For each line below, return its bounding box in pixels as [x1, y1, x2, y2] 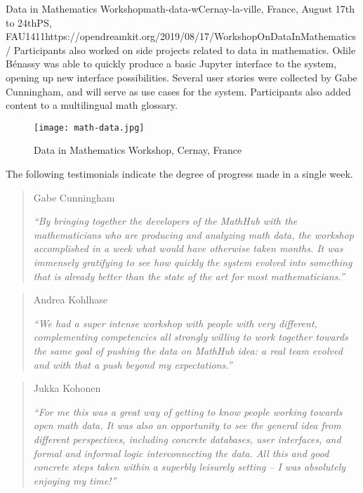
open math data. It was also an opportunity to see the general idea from [33, 418, 341, 433]
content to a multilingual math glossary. [6, 98, 178, 112]
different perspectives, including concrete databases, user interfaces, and [33, 431, 341, 446]
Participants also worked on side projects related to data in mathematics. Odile [13, 42, 356, 57]
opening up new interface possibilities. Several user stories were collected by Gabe [6, 70, 357, 84]
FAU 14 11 [6, 29, 46, 44]
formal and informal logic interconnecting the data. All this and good [33, 445, 329, 460]
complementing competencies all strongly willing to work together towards [33, 329, 348, 344]
